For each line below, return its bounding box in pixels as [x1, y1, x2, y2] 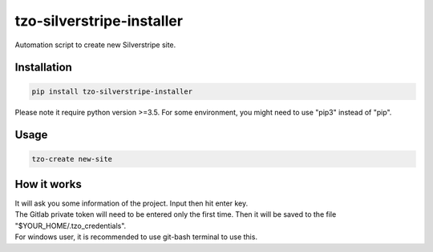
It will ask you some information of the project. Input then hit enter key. [14, 198, 249, 208]
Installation [14, 61, 72, 74]
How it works [14, 177, 82, 191]
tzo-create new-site [31, 154, 112, 163]
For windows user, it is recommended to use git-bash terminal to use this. [14, 232, 258, 242]
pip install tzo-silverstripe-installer [31, 86, 192, 96]
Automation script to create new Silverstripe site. [14, 40, 176, 50]
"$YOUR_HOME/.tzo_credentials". [14, 221, 127, 230]
